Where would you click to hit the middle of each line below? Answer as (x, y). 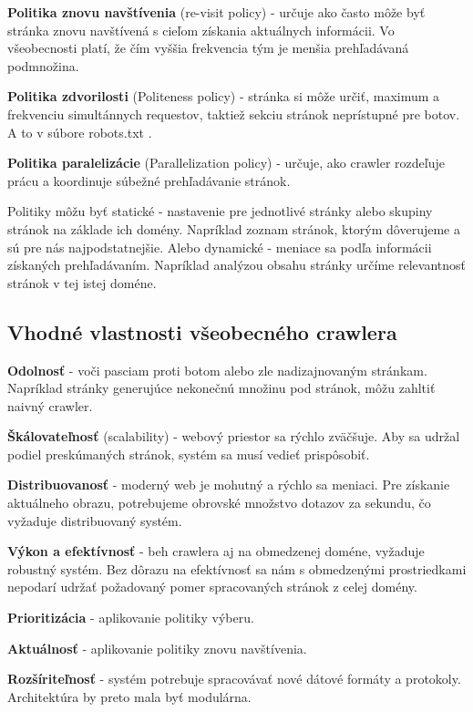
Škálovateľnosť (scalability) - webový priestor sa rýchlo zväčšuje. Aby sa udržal (234, 436)
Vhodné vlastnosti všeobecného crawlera (202, 331)
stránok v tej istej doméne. (82, 282)
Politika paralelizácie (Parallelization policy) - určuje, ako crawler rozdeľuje (226, 163)
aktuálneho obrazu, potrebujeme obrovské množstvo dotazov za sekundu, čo (219, 503)
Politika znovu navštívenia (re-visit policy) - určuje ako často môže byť (216, 12)
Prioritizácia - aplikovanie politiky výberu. (131, 618)
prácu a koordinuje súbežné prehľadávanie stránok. (149, 180)
